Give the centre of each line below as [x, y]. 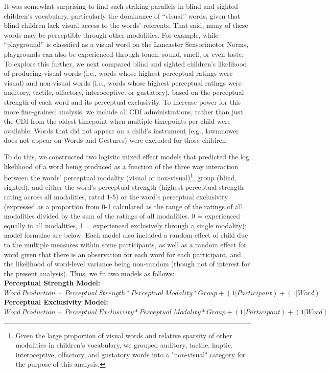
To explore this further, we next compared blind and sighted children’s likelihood [126, 63]
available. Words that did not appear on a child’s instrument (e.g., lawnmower [121, 130]
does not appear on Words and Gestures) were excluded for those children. [116, 140]
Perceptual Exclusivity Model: [56, 302]
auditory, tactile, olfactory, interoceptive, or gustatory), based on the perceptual [124, 92]
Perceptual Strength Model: [52, 283]
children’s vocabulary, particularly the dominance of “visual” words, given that [122, 15]
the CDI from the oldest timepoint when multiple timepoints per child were [117, 121]
